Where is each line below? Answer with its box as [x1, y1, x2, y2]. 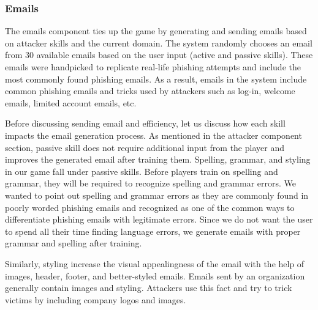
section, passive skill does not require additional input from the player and [5, 141, 284, 153]
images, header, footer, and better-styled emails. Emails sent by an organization [5, 269, 305, 282]
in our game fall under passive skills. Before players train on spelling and [5, 164, 278, 177]
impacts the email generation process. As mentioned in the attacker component [5, 128, 302, 141]
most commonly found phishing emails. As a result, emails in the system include [5, 72, 307, 85]
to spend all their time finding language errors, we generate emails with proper [5, 224, 301, 237]
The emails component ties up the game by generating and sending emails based [5, 24, 307, 37]
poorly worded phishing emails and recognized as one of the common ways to [5, 201, 295, 213]
